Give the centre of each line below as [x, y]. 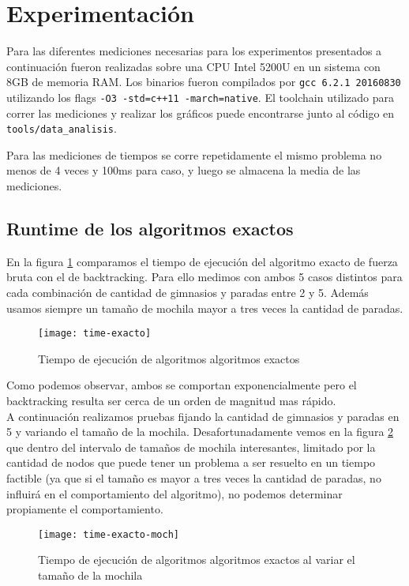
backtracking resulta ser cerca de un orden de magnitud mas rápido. [171, 401]
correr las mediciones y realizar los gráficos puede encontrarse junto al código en [201, 113]
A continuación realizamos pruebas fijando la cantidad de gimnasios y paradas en [203, 416]
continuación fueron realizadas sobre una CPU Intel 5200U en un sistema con [193, 66]
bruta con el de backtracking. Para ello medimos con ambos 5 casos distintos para [204, 277]
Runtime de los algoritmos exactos [150, 229]
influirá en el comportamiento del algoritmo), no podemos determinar [174, 493]
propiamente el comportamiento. [85, 509]
